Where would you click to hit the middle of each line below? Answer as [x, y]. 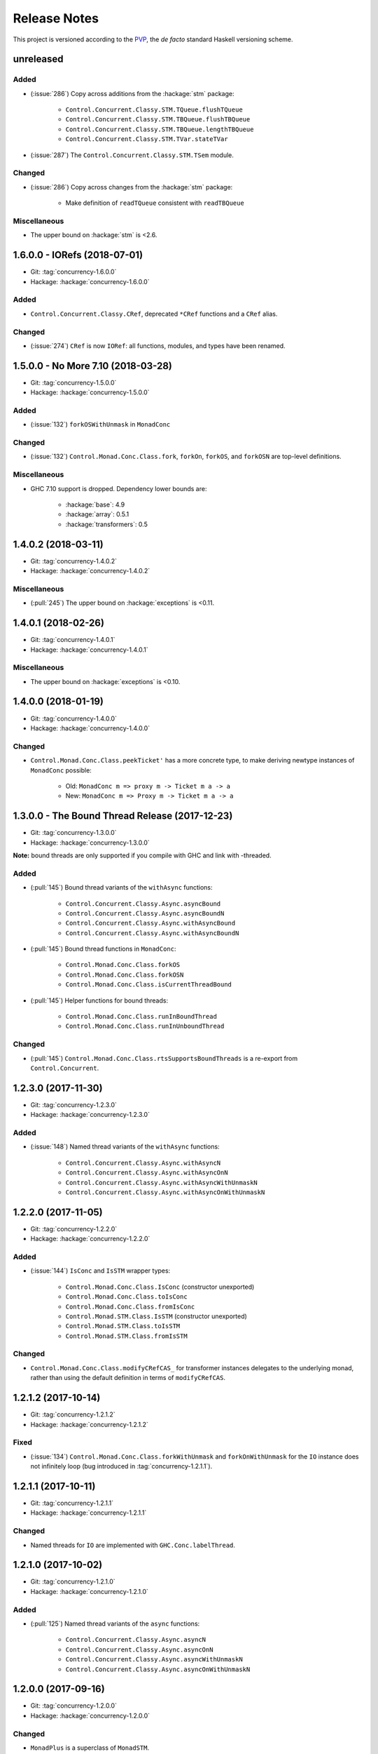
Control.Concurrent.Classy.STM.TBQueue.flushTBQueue [158, 120]
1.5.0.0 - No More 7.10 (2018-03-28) [93, 366]
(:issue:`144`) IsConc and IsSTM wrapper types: [100, 1271]
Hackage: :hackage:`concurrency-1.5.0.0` [90, 392]
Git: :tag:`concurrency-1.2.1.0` [73, 1581]
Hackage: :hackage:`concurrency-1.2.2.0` [90, 1239]
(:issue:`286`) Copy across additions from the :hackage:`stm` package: [132, 93]
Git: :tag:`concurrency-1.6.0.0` [73, 272]
